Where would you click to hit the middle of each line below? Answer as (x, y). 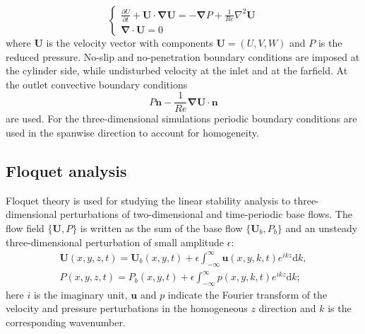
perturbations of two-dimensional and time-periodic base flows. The (206, 214)
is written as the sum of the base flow (161, 228)
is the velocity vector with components (130, 42)
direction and (287, 308)
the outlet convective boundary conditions (97, 84)
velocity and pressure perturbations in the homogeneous (127, 308)
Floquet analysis (66, 171)
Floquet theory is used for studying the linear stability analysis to (148, 200)
